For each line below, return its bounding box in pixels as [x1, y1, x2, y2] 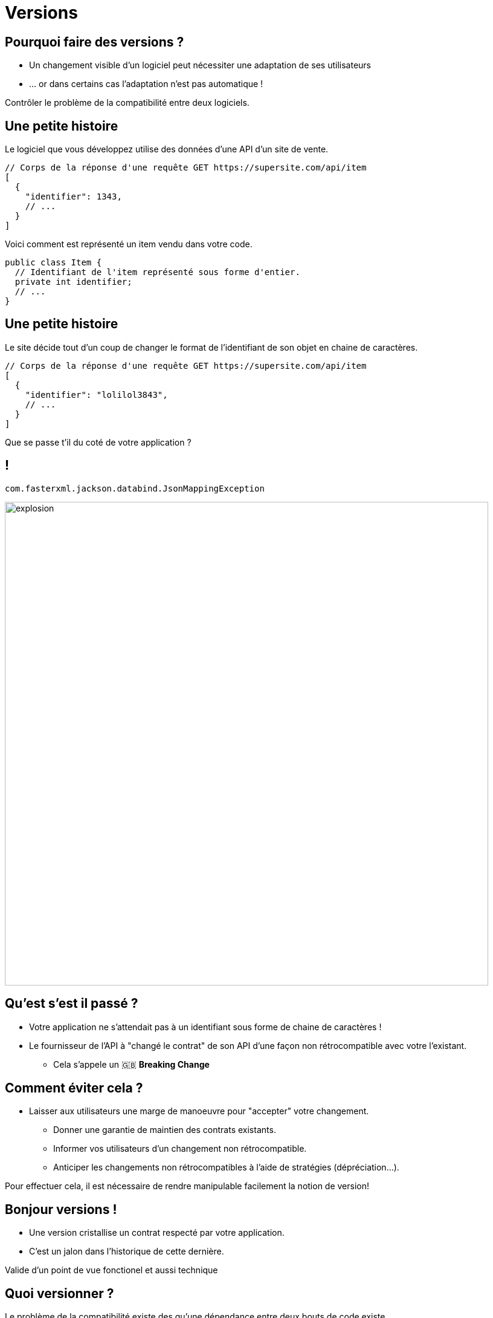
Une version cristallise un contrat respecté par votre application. [29, 1227, 285, 1238]
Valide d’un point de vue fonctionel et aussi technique [5, 1265, 218, 1276]
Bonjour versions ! [5, 1201, 117, 1217]
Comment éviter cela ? [5, 1080, 143, 1096]
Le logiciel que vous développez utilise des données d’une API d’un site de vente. [5, 144, 329, 155]
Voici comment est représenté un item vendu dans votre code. [5, 239, 253, 250]
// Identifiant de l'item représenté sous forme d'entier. [14, 267, 300, 278]
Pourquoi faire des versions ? [5, 34, 184, 50]
